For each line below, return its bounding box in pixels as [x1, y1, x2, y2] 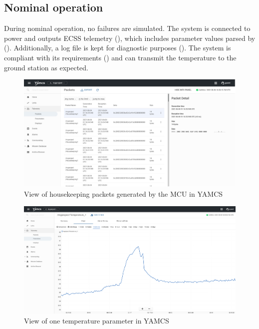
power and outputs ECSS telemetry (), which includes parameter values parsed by [4, 32, 256, 43]
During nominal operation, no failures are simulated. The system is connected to [4, 23, 251, 33]
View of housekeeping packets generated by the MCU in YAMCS [24, 189, 223, 199]
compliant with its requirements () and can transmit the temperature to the [4, 52, 237, 62]
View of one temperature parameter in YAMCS [24, 315, 169, 326]
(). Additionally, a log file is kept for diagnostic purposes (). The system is [4, 42, 231, 53]
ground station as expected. [4, 62, 88, 72]
